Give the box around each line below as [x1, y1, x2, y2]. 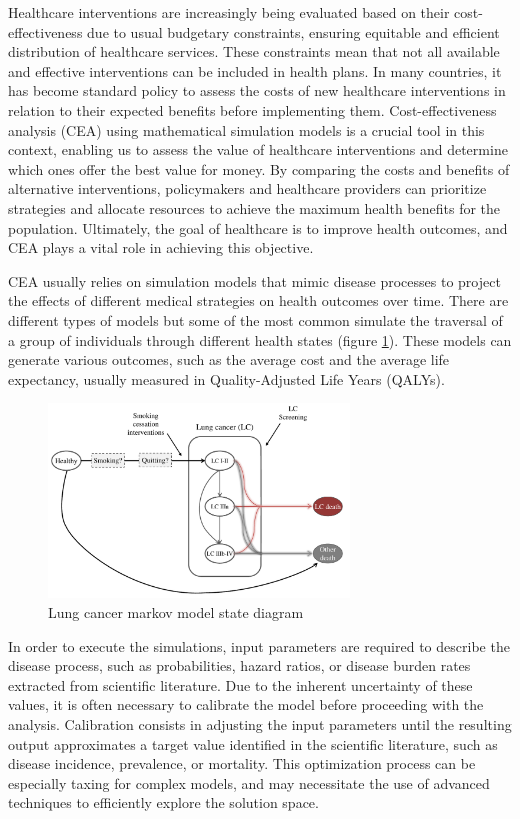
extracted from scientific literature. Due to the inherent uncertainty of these [8, 674, 473, 695]
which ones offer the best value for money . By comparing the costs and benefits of [8, 158, 510, 179]
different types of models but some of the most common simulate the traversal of [8, 309, 503, 330]
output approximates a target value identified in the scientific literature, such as [8, 733, 498, 754]
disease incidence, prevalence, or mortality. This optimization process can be [8, 753, 476, 774]
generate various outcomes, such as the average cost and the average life [8, 349, 450, 370]
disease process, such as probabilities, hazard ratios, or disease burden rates [8, 655, 471, 676]
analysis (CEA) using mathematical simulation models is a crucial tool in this [8, 119, 485, 140]
